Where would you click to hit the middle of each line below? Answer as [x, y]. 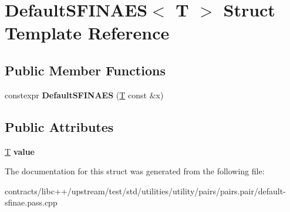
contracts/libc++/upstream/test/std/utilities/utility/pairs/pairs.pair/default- [145, 191]
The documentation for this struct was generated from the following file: [135, 171]
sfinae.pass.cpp [31, 202]
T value [20, 151]
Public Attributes [59, 126]
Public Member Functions [85, 70]
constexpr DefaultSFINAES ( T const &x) [84, 95]
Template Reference [87, 33]
